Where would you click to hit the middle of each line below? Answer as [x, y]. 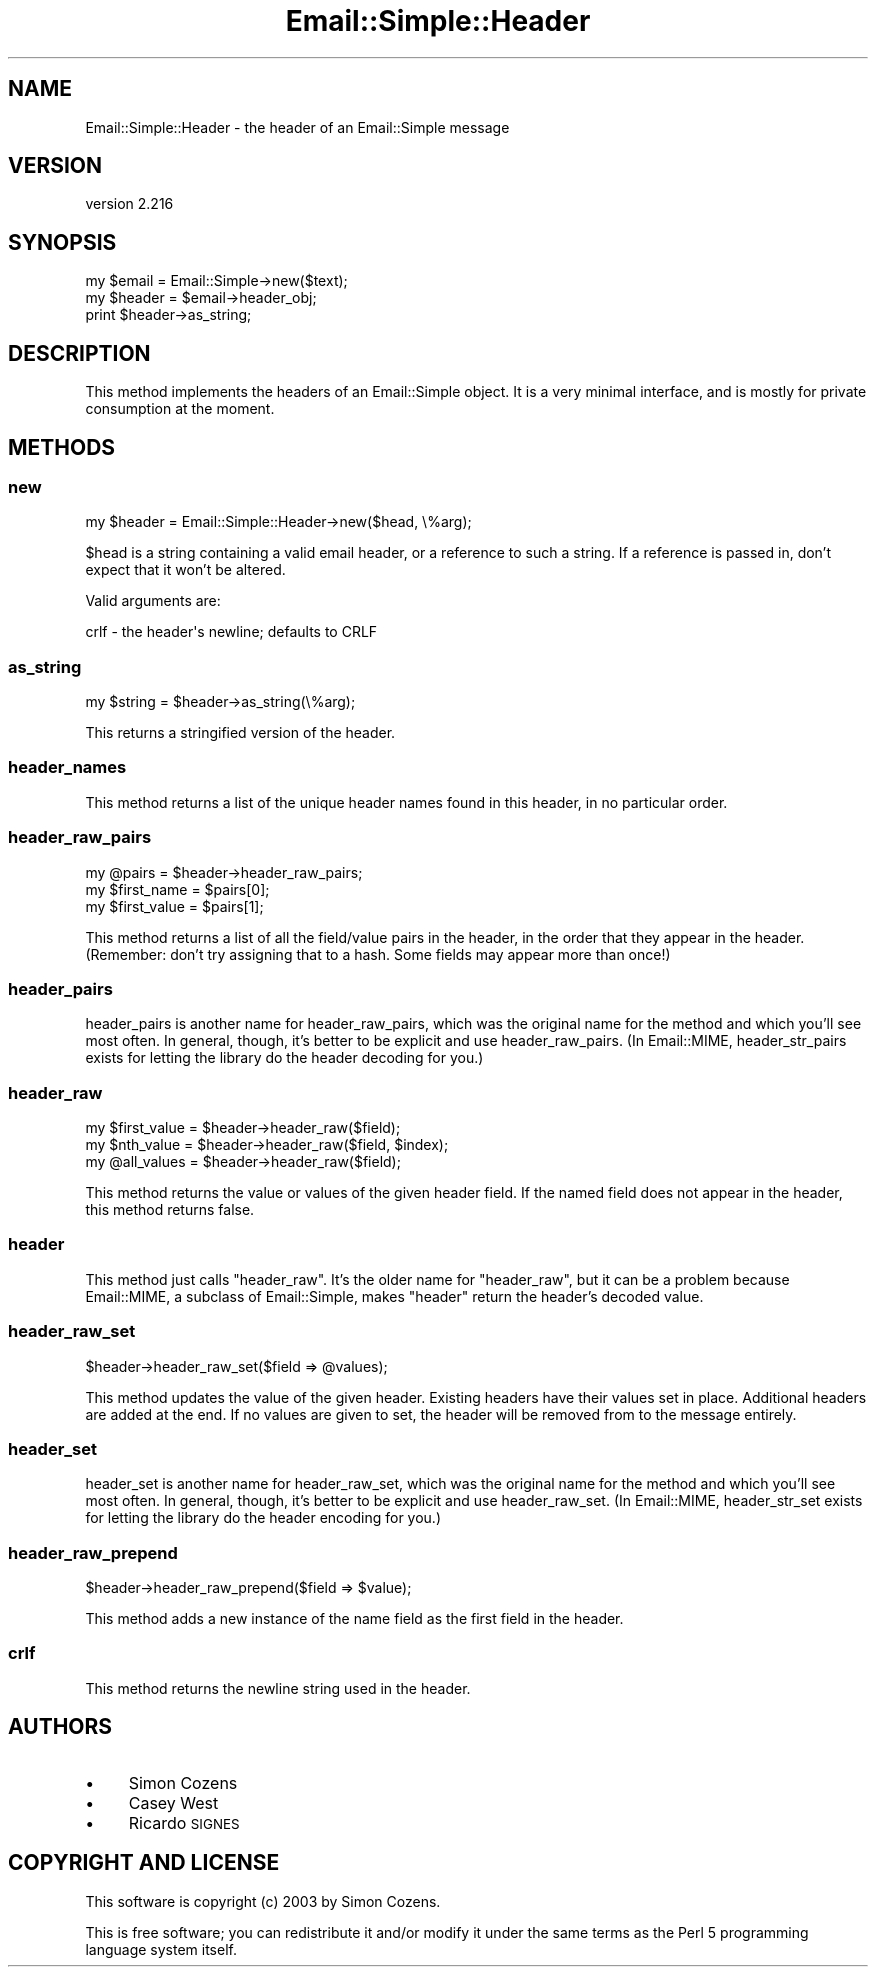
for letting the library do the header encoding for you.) [263, 1518]
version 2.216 [129, 204]
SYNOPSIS [62, 242]
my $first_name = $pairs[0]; [177, 889]
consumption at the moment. [180, 409]
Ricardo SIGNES [184, 1822]
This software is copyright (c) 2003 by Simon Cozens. [263, 1901]
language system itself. [161, 1949]
